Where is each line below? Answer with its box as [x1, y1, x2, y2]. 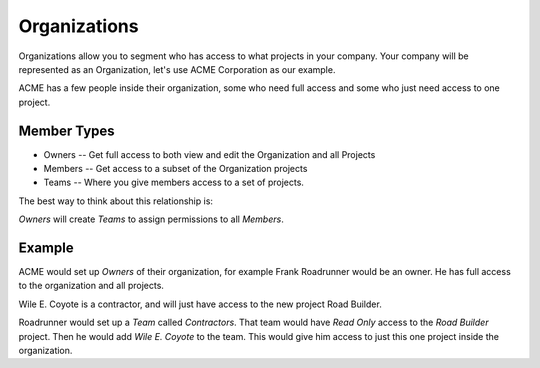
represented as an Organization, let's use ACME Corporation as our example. [18, 63, 336, 75]
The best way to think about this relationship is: [18, 195, 214, 207]
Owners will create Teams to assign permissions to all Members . [18, 213, 284, 225]
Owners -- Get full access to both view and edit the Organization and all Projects [43, 148, 376, 160]
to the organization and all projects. [18, 280, 165, 292]
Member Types [18, 122, 115, 139]
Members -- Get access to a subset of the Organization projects [43, 163, 308, 175]
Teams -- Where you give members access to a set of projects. [43, 176, 305, 189]
